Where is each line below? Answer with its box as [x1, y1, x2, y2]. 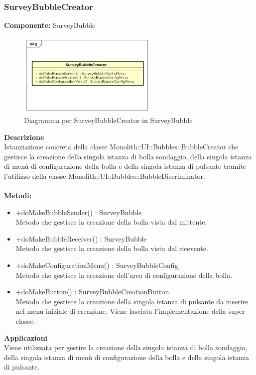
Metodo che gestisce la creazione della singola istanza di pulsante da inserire [15, 296, 249, 306]
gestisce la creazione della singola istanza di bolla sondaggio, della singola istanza [4, 151, 252, 161]
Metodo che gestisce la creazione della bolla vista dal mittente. [15, 217, 207, 227]
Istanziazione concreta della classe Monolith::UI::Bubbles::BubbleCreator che [4, 141, 239, 152]
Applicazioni [4, 332, 48, 343]
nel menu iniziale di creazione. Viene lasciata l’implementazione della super [15, 306, 245, 316]
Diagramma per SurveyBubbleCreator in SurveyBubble [24, 115, 193, 125]
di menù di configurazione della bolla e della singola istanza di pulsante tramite [4, 161, 247, 171]
